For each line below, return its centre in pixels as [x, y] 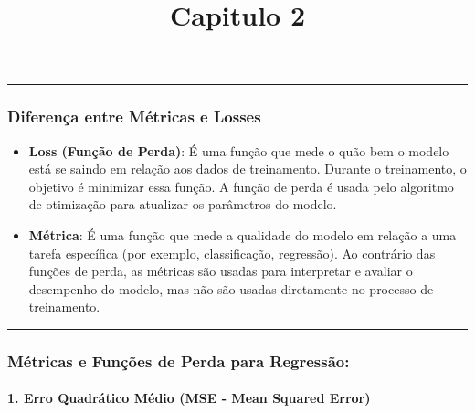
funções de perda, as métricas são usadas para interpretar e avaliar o [221, 271]
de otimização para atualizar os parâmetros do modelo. [183, 204]
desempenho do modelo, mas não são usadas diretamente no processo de [231, 288]
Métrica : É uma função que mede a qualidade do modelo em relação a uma [243, 234]
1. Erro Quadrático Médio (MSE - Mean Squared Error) [189, 398]
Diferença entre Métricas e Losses [134, 116]
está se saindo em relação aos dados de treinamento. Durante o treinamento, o [248, 169]
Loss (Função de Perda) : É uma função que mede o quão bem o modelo [239, 150]
